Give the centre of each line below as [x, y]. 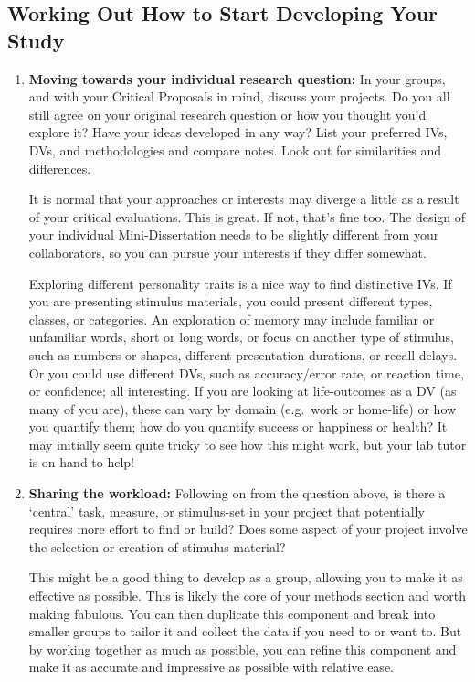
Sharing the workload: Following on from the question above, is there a [237, 493]
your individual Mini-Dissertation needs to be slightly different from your [234, 234]
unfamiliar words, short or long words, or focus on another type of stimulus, [241, 337]
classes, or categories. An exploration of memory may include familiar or [232, 319]
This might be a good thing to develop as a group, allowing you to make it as [246, 577]
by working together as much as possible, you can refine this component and [243, 649]
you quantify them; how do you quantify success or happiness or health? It [238, 426]
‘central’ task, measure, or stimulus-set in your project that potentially [227, 511]
